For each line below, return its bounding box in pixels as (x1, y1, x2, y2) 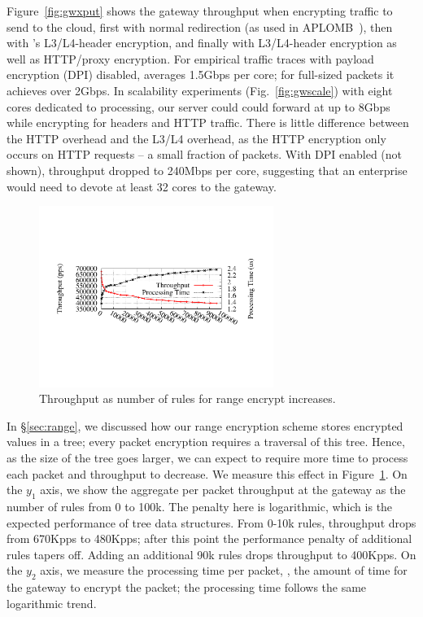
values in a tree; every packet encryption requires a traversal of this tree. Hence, (7, 433, 405, 450)
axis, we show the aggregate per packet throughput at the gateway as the (40, 481, 406, 498)
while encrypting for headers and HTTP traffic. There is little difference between (7, 114, 409, 131)
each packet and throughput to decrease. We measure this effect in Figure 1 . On (7, 465, 408, 482)
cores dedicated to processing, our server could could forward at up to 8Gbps (7, 98, 390, 115)
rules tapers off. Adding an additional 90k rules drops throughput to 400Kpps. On (7, 545, 416, 562)
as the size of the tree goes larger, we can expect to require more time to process (7, 449, 408, 466)
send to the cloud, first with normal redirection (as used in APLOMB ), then (7, 18, 393, 35)
